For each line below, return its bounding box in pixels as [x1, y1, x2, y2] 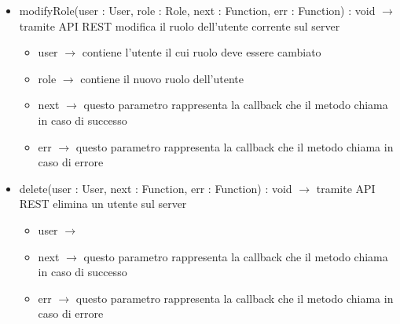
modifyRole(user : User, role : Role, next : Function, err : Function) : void [19, 2, 376, 18]
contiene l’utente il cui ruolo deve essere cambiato [82, 44, 321, 60]
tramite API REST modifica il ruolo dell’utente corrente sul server [19, 17, 340, 34]
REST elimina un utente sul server [19, 195, 187, 212]
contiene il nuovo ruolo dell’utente [80, 70, 244, 86]
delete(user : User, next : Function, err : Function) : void [19, 180, 292, 196]
